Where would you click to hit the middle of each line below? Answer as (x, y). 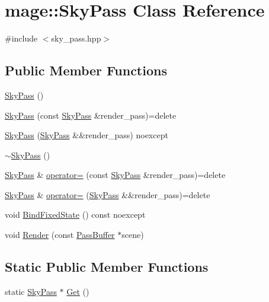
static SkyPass (31, 291)
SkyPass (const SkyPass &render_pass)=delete (91, 115)
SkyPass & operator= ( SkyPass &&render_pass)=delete (108, 194)
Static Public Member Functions (107, 267)
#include (21, 38)
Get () (78, 291)
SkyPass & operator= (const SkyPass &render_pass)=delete (115, 175)
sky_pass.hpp (76, 38)
